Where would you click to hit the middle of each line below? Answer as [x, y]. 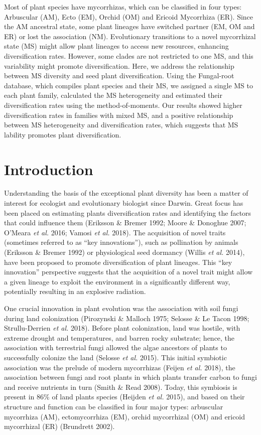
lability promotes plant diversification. [63, 134]
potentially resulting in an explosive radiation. [75, 291]
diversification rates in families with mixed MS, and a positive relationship [119, 115]
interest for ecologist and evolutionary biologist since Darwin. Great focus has [124, 203]
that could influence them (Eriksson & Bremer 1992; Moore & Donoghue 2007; [125, 223]
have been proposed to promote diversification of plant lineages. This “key [118, 262]
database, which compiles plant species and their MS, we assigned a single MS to [128, 85]
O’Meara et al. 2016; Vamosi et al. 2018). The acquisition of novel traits [115, 232]
